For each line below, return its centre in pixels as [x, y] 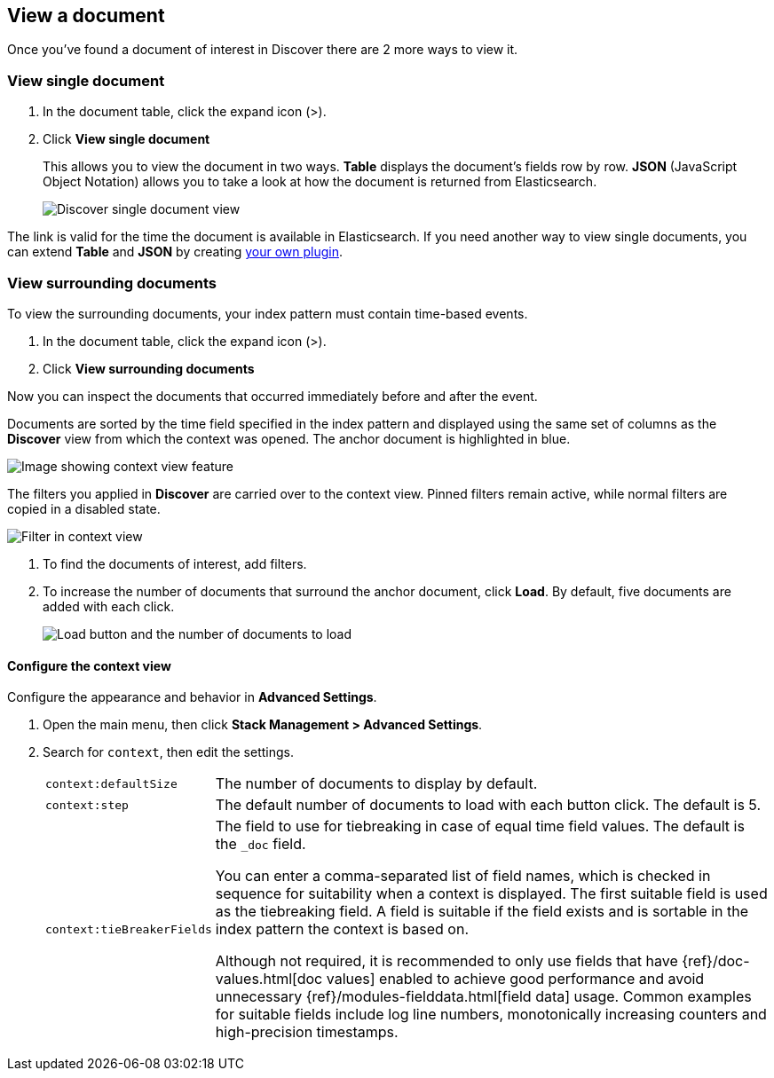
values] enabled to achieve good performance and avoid [515, 979]
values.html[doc [269, 979]
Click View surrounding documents [149, 368]
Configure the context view [89, 665]
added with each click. [109, 606]
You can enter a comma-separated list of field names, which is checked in [463, 876]
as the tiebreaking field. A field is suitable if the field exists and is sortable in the [482, 912]
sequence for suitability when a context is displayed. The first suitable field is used [491, 894]
